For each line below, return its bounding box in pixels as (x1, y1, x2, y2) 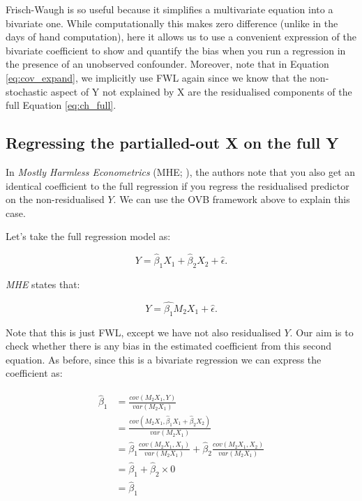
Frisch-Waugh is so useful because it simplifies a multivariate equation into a (6, 2, 333, 16)
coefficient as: (6, 366, 63, 380)
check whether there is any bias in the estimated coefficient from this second (6, 338, 332, 353)
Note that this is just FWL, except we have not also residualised (6, 324, 281, 339)
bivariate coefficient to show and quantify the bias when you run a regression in (6, 43, 346, 57)
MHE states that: (6, 276, 80, 291)
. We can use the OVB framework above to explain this (113, 192, 350, 207)
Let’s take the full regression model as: (6, 229, 171, 244)
